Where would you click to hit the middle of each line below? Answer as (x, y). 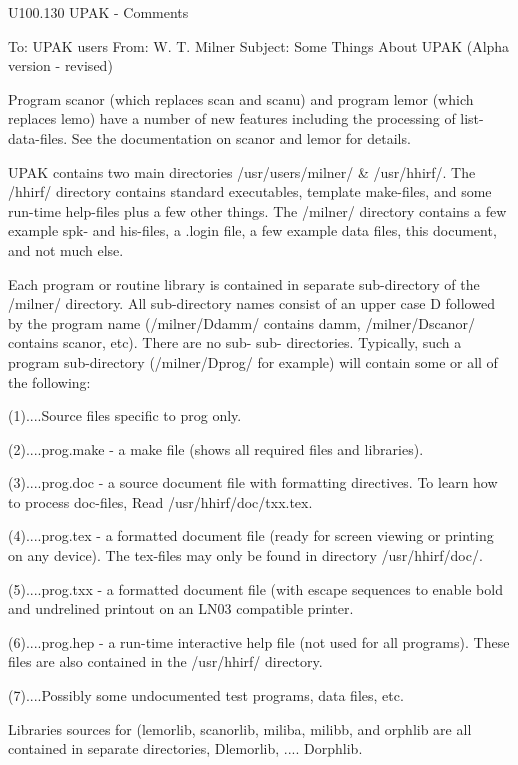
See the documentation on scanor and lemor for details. (241, 137)
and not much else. (66, 249)
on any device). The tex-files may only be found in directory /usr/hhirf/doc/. (245, 555)
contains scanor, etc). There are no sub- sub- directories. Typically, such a (235, 342)
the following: (49, 381)
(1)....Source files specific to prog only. (125, 415)
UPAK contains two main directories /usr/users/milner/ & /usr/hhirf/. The (242, 171)
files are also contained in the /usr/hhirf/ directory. (165, 661)
